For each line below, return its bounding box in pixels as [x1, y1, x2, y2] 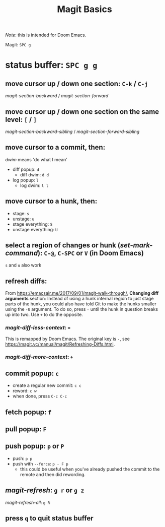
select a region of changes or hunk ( [5, 241, 121, 250]
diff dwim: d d [20, 171, 49, 177]
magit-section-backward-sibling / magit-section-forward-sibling [5, 128, 140, 135]
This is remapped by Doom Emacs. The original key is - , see [5, 336, 130, 342]
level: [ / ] [5, 115, 37, 124]
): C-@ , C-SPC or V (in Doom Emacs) [37, 249, 144, 257]
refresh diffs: [5, 277, 47, 285]
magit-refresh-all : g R [5, 499, 50, 505]
